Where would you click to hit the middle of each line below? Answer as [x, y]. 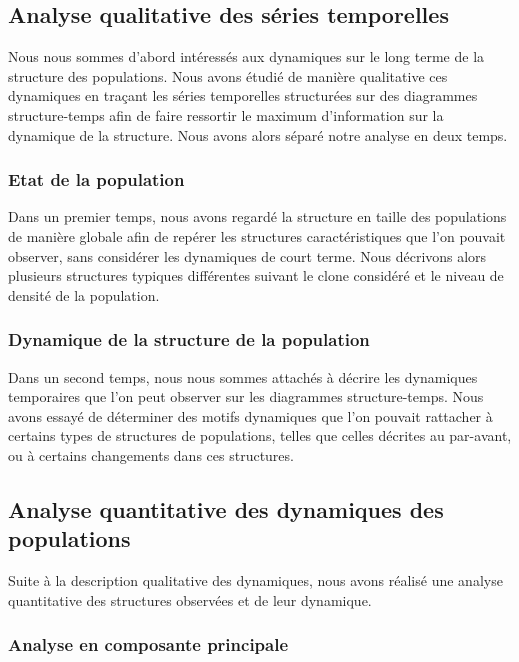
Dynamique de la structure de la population [189, 339]
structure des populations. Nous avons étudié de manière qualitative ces [228, 75]
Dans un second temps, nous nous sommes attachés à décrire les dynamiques [243, 376]
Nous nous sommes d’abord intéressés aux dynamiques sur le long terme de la [246, 56]
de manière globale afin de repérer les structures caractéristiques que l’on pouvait [257, 235]
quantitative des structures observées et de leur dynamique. [190, 599]
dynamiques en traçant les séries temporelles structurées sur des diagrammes [243, 95]
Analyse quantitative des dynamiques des [226, 508]
